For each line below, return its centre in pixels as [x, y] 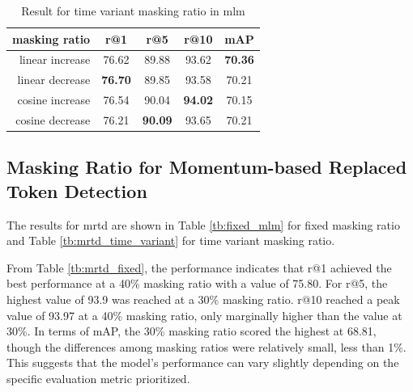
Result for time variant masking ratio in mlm [133, 11]
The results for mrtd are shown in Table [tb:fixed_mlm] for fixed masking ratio [203, 224]
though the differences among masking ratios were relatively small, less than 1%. [206, 346]
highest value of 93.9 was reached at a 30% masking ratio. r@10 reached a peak [203, 299]
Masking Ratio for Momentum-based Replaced [207, 167]
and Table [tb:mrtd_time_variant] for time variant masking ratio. [171, 240]
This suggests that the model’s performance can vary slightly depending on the [203, 362]
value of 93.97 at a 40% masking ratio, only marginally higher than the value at [204, 315]
